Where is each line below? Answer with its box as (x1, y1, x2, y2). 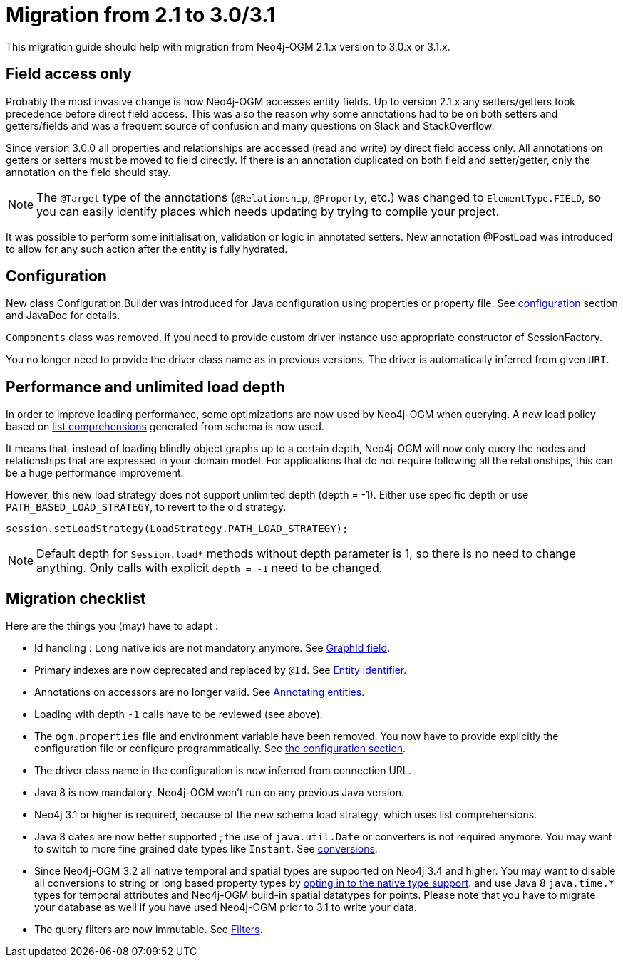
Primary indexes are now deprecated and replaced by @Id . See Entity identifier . (34, 664, 407, 677)
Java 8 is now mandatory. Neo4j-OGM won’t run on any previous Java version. (34, 786, 405, 799)
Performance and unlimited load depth (6, 378, 285, 396)
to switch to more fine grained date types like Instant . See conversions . (34, 843, 378, 855)
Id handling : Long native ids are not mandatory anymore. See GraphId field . (34, 642, 391, 655)
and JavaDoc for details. (6, 309, 120, 322)
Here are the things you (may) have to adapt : (6, 620, 219, 633)
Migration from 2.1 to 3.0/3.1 (6, 3, 276, 27)
